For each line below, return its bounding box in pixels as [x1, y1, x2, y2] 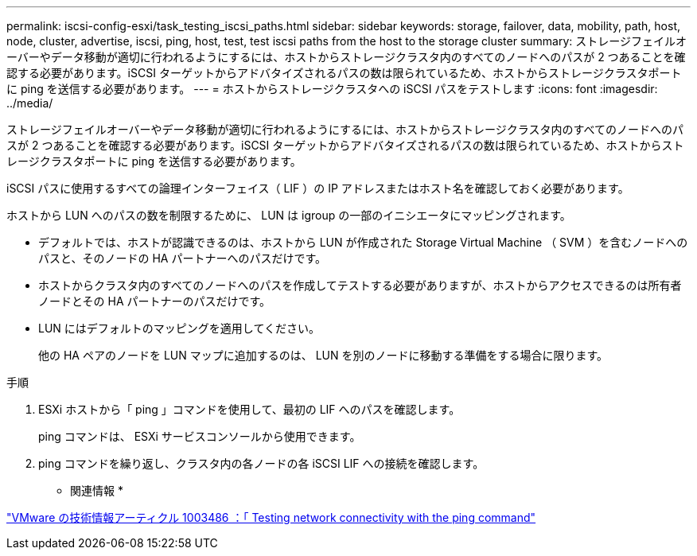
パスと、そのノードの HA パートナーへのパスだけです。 [38, 251, 326, 265]
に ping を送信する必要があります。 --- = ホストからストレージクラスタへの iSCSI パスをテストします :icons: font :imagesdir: [6, 82, 658, 95]
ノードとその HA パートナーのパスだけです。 [38, 294, 271, 308]
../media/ [6, 96, 53, 110]
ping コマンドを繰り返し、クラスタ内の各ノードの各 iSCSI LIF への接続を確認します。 [38, 457, 485, 470]
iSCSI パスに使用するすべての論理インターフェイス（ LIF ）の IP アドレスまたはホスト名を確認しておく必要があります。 [6, 181, 629, 195]
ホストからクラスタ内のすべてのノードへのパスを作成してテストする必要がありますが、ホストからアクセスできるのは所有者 [38, 278, 682, 292]
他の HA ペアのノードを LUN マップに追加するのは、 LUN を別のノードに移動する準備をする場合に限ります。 [38, 348, 609, 362]
